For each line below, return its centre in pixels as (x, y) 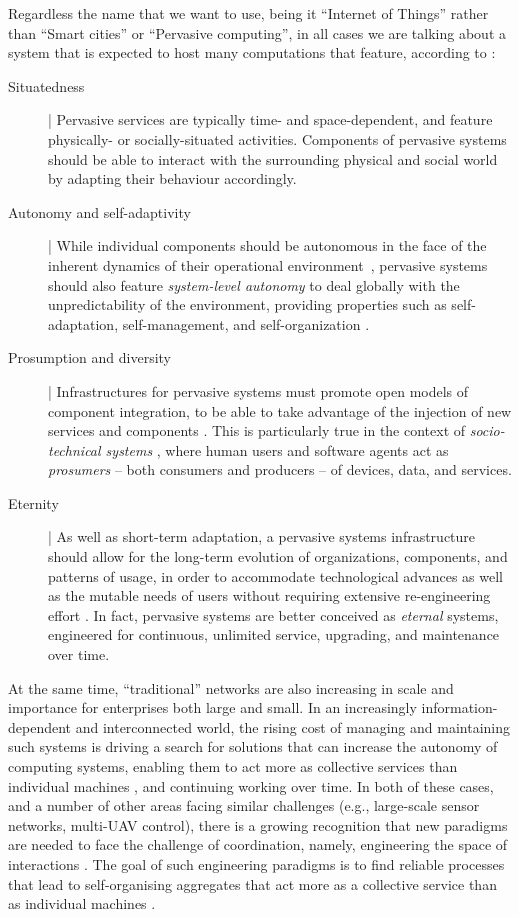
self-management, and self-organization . (246, 323)
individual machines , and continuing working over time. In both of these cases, (251, 785)
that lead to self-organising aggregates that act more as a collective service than (252, 883)
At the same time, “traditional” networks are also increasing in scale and (231, 687)
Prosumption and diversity (90, 357)
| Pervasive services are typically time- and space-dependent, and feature (270, 119)
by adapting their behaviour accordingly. (172, 178)
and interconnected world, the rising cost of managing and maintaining (292, 726)
